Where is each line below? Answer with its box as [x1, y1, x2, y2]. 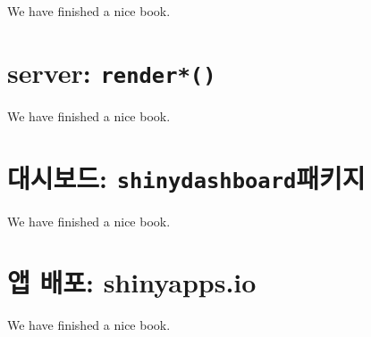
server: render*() [7, 53, 216, 90]
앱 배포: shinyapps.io [7, 264, 257, 300]
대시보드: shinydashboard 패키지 [7, 159, 366, 195]
